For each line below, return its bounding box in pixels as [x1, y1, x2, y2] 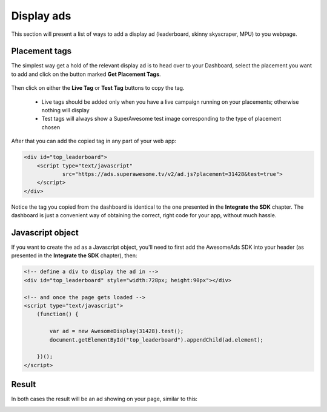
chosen [41, 123, 61, 130]
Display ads [11, 9, 71, 22]
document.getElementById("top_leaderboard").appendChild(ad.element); [49, 336, 263, 343]
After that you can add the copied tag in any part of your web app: [11, 137, 177, 145]
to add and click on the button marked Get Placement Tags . [11, 70, 161, 78]
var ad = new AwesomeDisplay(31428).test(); [49, 328, 184, 335]
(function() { [36, 311, 79, 318]
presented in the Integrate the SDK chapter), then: [11, 252, 137, 259]
